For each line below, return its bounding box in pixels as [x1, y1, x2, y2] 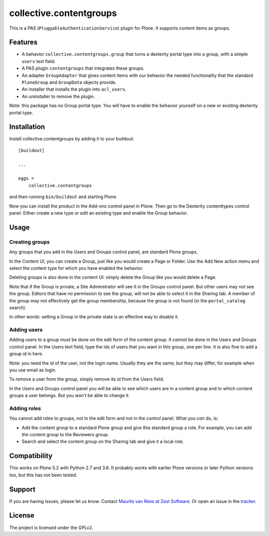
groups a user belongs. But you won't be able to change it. [9, 393, 130, 399]
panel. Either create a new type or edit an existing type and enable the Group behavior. [9, 210, 188, 216]
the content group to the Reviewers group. [21, 432, 109, 438]
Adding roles [9, 405, 41, 412]
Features [9, 38, 37, 47]
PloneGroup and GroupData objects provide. [21, 79, 117, 85]
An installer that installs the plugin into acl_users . [21, 86, 127, 92]
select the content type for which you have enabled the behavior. [9, 265, 143, 271]
